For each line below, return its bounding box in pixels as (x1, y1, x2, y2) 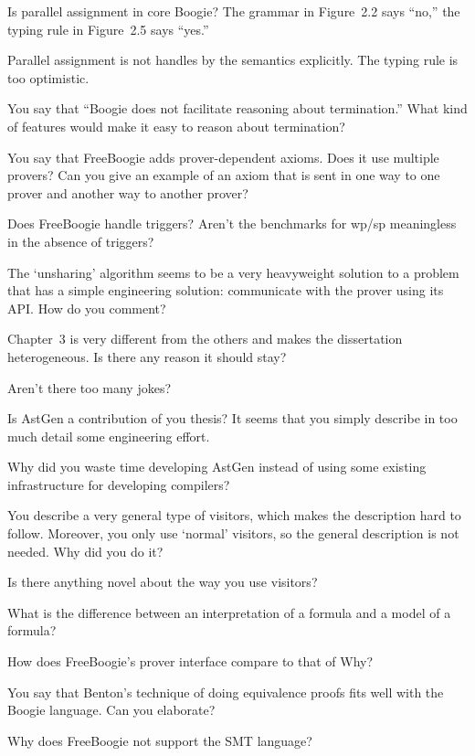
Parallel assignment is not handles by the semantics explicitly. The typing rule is (7, 50, 459, 69)
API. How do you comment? (7, 298, 166, 317)
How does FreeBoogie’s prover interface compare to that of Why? (7, 652, 374, 671)
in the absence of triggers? (7, 231, 154, 250)
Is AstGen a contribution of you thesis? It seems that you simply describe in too (7, 409, 458, 428)
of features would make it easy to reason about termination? (7, 116, 345, 135)
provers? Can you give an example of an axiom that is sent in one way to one (7, 165, 440, 185)
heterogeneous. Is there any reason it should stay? (7, 346, 287, 366)
